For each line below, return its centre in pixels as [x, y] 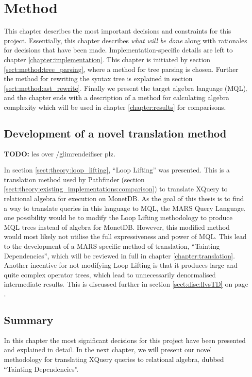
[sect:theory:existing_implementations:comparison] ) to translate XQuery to [116, 189]
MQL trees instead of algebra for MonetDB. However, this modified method [117, 227]
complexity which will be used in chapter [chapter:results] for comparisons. [115, 107]
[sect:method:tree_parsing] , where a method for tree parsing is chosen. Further [121, 69]
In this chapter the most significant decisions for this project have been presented [125, 340]
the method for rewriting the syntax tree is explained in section [98, 78]
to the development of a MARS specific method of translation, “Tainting [112, 246]
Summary [29, 319]
